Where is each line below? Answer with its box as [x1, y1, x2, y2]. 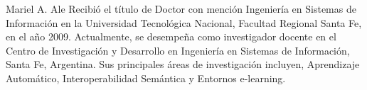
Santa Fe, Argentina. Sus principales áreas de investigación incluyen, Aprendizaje [6, 57, 360, 72]
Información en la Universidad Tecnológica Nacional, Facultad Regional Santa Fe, [6, 15, 362, 30]
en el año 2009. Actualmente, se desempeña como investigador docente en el [6, 29, 336, 44]
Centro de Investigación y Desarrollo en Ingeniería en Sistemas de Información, [6, 43, 350, 57]
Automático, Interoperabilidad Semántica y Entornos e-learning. [6, 70, 286, 85]
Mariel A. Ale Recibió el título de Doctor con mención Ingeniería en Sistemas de [6, 1, 356, 16]
